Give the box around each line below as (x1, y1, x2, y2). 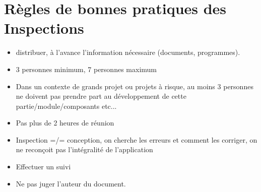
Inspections (4, 18, 84, 38)
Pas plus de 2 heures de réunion (16, 117, 114, 128)
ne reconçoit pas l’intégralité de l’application (16, 144, 153, 155)
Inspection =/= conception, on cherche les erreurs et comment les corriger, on (16, 134, 257, 145)
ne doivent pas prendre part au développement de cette (16, 91, 186, 101)
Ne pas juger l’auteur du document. (16, 178, 126, 188)
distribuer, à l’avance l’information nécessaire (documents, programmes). (16, 47, 240, 57)
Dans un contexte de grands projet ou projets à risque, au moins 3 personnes (16, 81, 253, 91)
